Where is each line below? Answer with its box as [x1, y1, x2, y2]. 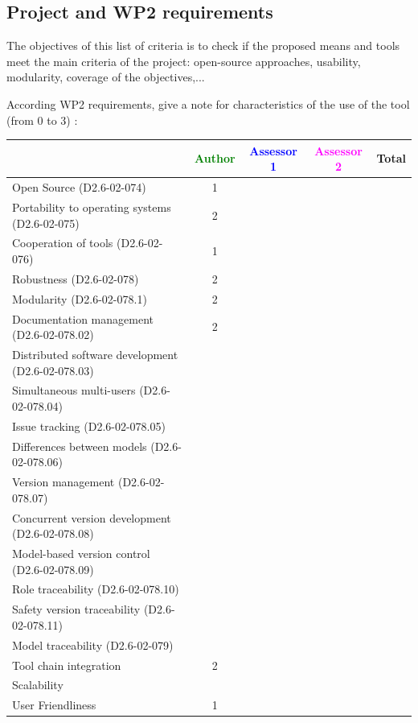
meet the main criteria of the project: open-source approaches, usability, [6, 52, 361, 69]
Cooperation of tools [12, 234, 113, 251]
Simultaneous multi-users [12, 382, 136, 399]
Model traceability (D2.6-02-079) [12, 636, 174, 653]
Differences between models [12, 437, 147, 454]
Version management [12, 473, 115, 490]
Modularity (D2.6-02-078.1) [12, 290, 147, 307]
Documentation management [12, 310, 154, 327]
